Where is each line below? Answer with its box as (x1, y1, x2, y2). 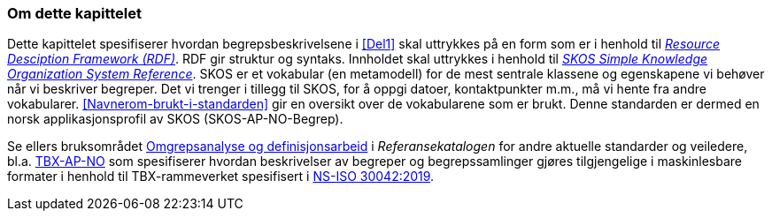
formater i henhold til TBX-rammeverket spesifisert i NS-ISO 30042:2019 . (7, 169, 435, 184)
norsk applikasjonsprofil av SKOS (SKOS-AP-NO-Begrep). (7, 111, 344, 127)
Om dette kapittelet (7, 4, 143, 22)
